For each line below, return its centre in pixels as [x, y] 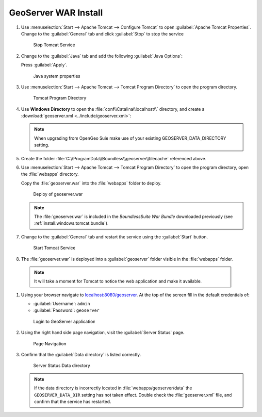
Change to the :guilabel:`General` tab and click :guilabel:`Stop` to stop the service [102, 33]
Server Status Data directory [62, 366]
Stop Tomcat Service [54, 45]
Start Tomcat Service [54, 248]
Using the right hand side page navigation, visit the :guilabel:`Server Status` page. [103, 333]
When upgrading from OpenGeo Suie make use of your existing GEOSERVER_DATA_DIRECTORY [130, 138]
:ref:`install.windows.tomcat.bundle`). [71, 223]
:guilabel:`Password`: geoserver [66, 310]
